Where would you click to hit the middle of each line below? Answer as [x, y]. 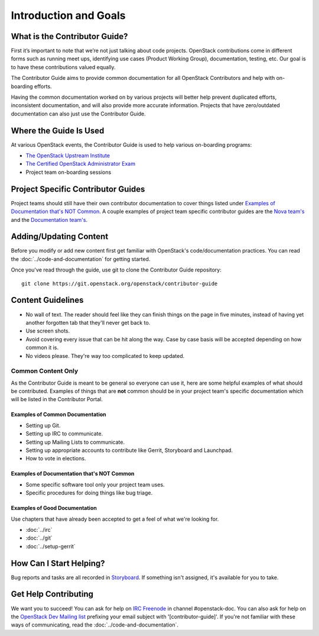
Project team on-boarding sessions [69, 172]
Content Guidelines [47, 300]
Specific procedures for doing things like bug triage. [89, 493]
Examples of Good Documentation [54, 508]
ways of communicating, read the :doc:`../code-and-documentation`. [95, 625]
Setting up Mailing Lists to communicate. [75, 442]
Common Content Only [45, 371]
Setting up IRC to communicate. [64, 434]
